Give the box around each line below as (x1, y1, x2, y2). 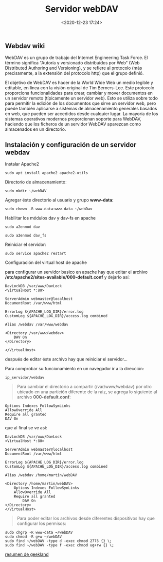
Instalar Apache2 (5, 161, 39, 167)
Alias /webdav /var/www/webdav (5, 322, 69, 327)
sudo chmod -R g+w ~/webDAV (5, 534, 62, 540)
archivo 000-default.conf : (17, 394, 71, 400)
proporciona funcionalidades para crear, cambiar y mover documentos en (5, 90, 153, 96)
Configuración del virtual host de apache (5, 260, 87, 265)
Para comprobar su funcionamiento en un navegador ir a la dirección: (5, 366, 145, 372)
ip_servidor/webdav (5, 375, 45, 380)
